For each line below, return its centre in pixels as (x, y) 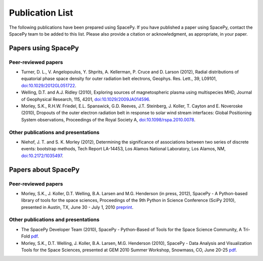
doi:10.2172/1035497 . (42, 156)
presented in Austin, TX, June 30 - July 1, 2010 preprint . (77, 207)
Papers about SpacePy (44, 170)
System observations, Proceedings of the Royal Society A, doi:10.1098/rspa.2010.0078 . (108, 120)
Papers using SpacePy (44, 48)
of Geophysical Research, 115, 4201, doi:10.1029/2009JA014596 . (86, 99)
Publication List (41, 13)
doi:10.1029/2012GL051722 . (49, 85)
